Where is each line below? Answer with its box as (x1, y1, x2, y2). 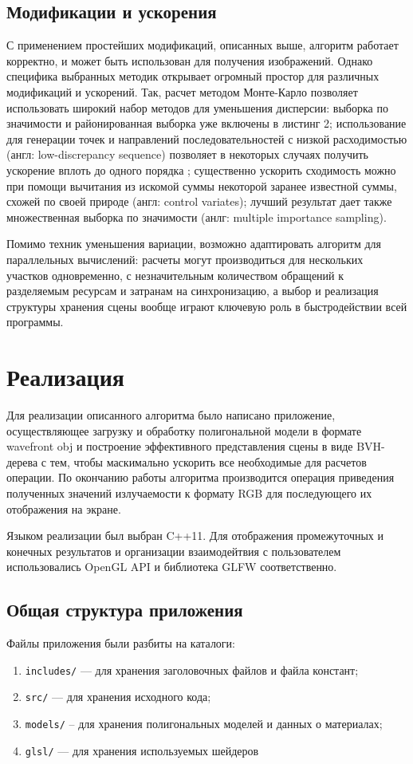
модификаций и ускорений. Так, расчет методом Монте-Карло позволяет (6, 83, 358, 100)
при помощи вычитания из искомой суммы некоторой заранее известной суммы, (6, 177, 397, 194)
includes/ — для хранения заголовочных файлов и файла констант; (25, 661, 359, 678)
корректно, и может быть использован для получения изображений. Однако (6, 52, 373, 69)
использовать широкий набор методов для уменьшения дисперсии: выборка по (6, 99, 388, 116)
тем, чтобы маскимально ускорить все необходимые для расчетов (49, 453, 367, 470)
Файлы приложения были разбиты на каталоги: (6, 635, 235, 652)
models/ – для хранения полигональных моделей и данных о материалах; (25, 715, 383, 732)
